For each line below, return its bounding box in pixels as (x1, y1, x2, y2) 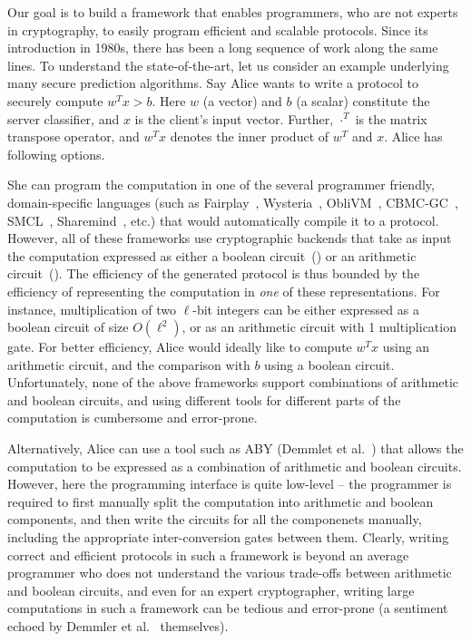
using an (382, 337, 430, 356)
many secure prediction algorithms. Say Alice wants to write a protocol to (7, 73, 419, 92)
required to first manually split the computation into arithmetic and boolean (7, 491, 434, 511)
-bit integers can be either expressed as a (192, 299, 419, 318)
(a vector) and (202, 91, 282, 110)
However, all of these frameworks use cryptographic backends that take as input (7, 229, 452, 248)
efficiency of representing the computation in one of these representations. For (7, 281, 440, 300)
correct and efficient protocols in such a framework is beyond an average (7, 545, 409, 564)
